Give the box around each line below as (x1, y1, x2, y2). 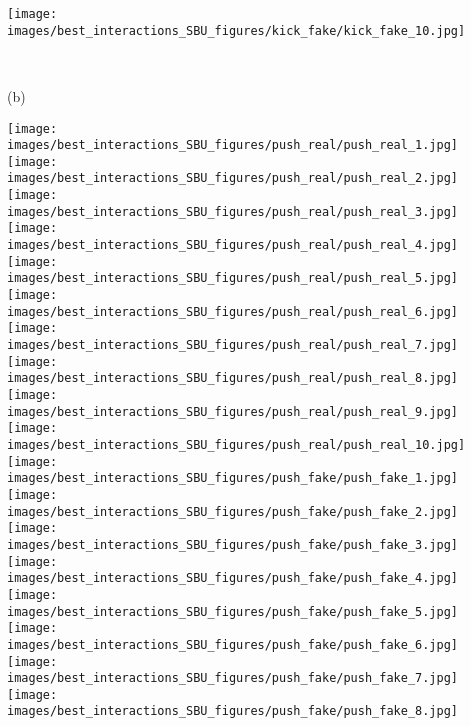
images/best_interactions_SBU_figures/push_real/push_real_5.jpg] (7, 271, 459, 286)
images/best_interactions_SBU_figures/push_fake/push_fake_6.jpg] (7, 637, 459, 652)
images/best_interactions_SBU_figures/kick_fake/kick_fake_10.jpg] (7, 23, 466, 38)
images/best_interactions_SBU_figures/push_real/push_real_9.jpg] (7, 404, 459, 419)
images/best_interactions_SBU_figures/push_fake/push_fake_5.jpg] (7, 604, 459, 619)
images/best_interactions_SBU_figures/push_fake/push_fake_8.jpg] (7, 704, 459, 719)
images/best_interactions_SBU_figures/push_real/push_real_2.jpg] (7, 171, 459, 186)
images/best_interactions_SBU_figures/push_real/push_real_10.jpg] (7, 437, 466, 452)
